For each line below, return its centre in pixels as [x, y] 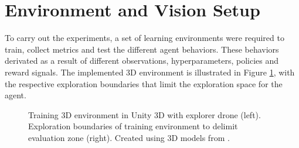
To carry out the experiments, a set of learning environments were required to [145, 38]
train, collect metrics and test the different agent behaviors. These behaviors [142, 49]
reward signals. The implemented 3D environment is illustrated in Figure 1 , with [150, 72]
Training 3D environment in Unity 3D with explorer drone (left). [145, 114]
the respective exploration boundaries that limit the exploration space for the [144, 83]
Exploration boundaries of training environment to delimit [133, 126]
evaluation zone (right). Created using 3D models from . [129, 137]
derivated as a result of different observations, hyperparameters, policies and [142, 61]
